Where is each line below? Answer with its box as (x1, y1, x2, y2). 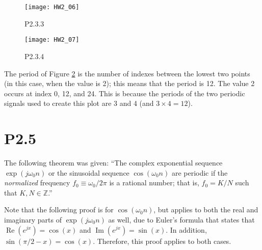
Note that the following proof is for (4, 204, 114, 215)
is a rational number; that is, (109, 177, 199, 188)
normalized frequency (4, 177, 70, 188)
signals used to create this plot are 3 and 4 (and (4, 98, 154, 108)
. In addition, (166, 224, 207, 235)
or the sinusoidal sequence (48, 167, 129, 178)
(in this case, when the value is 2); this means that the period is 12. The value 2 (4, 78, 255, 89)
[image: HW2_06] (24, 4, 80, 11)
